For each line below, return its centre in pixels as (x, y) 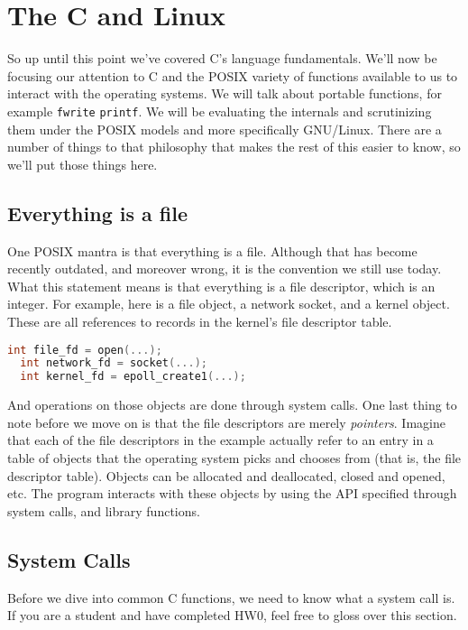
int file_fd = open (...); (85, 350)
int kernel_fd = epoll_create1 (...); (133, 377)
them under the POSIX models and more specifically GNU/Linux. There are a (225, 129)
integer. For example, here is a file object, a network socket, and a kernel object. (229, 304)
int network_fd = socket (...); (114, 363)
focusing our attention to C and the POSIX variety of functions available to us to (233, 75)
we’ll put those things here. (83, 164)
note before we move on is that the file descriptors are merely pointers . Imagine (226, 422)
